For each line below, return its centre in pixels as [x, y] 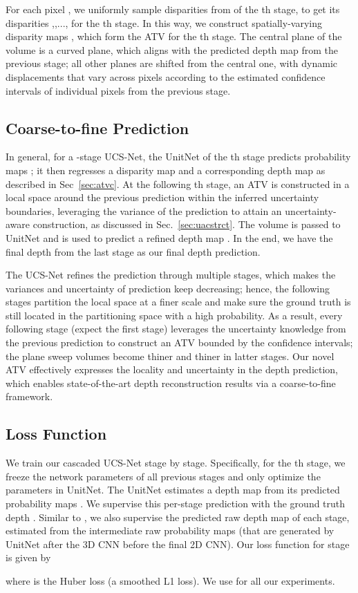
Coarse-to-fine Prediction [97, 128]
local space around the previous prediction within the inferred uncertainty [162, 197]
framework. [29, 396]
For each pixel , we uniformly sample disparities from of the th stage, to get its [173, 9]
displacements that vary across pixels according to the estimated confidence [166, 76]
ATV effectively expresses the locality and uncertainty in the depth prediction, [172, 369]
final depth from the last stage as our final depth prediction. [133, 251]
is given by [28, 557]
